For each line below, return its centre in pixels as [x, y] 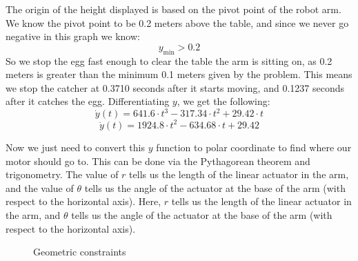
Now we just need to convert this [75, 147]
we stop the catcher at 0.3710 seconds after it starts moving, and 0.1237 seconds [175, 87]
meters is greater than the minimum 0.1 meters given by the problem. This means [179, 74]
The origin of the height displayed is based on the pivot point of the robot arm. [173, 9]
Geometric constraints [80, 252]
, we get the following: [223, 101]
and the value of [40, 187]
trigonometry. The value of [62, 174]
